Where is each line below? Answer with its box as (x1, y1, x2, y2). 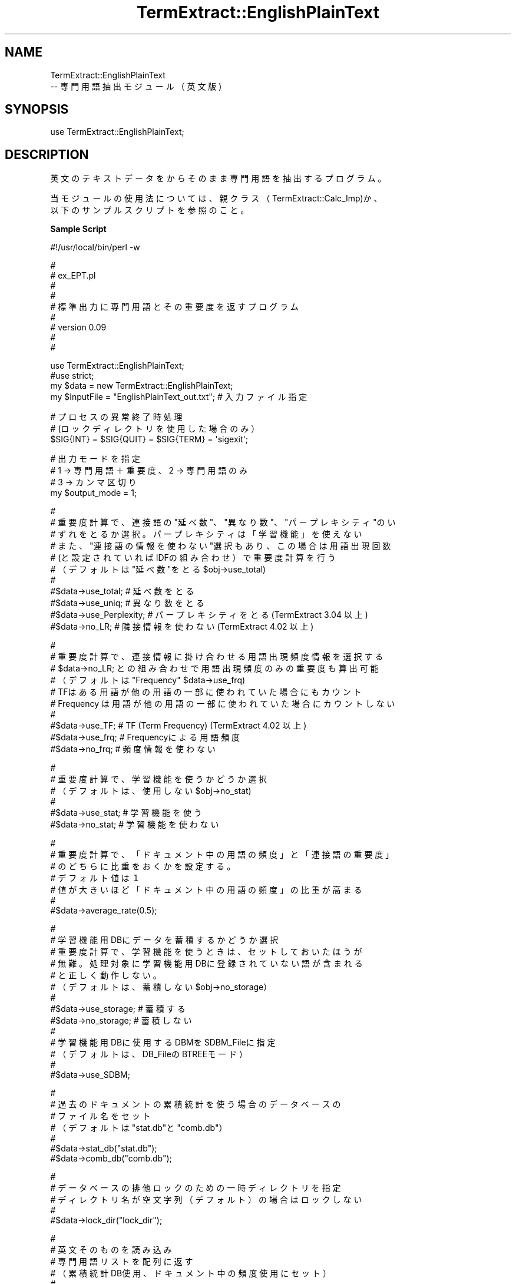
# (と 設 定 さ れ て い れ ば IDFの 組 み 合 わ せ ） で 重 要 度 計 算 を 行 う (50, 552, 336, 563)
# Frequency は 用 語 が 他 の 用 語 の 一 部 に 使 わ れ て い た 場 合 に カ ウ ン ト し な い (50, 699, 395, 709)
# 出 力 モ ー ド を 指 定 (50, 454, 140, 464)
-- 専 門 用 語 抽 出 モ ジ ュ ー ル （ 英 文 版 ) (50, 81, 222, 91)
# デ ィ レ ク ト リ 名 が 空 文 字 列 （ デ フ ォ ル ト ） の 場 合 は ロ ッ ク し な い (50, 1194, 362, 1205)
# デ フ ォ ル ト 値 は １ (50, 873, 140, 883)
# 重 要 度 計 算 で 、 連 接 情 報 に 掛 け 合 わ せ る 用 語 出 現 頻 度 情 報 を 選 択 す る (50, 651, 383, 662)
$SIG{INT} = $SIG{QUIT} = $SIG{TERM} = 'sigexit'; (50, 434, 248, 445)
